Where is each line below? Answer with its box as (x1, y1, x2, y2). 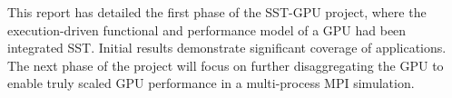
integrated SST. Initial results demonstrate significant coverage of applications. (7, 38, 447, 57)
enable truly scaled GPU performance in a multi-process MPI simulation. (7, 73, 415, 93)
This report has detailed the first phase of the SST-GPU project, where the (7, 3, 427, 21)
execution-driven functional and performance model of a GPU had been (7, 20, 407, 39)
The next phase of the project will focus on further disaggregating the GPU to (7, 55, 444, 74)
